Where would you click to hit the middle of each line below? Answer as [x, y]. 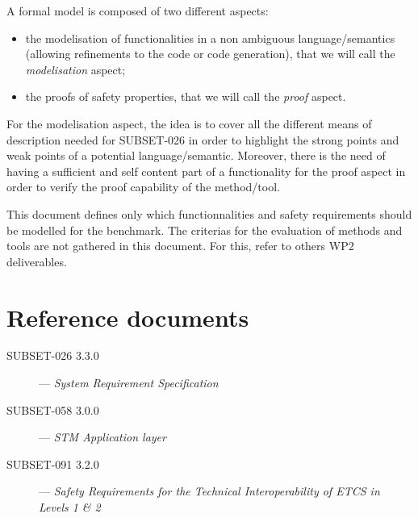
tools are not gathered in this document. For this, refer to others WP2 [180, 246]
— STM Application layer [102, 437]
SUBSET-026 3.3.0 [53, 355]
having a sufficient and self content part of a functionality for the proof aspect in [206, 171]
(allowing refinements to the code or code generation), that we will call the [210, 54]
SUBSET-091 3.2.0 [53, 464]
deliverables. [37, 261]
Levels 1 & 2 [70, 507]
